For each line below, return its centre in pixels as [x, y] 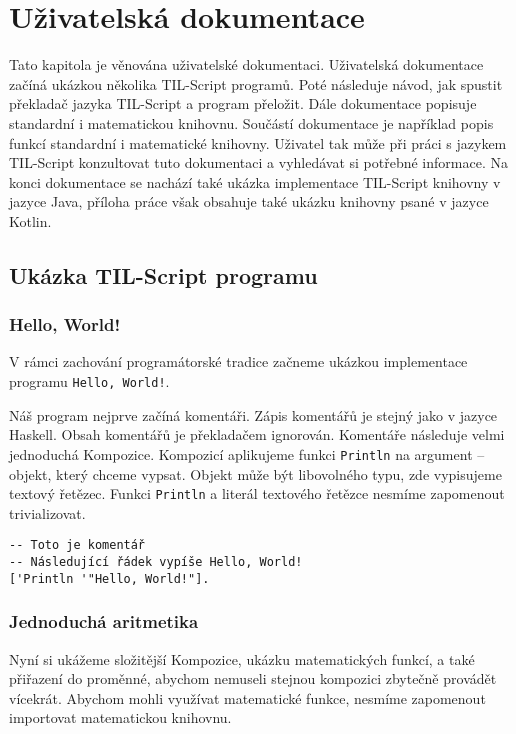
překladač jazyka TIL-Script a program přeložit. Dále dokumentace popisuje [243, 103]
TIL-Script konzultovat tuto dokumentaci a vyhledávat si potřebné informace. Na [258, 162]
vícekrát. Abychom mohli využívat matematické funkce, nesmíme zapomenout [247, 697]
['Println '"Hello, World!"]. [109, 578]
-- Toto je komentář [77, 545]
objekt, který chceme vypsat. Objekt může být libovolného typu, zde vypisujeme [255, 473]
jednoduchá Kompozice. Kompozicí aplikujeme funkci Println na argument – [247, 453]
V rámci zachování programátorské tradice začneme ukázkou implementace [238, 361]
